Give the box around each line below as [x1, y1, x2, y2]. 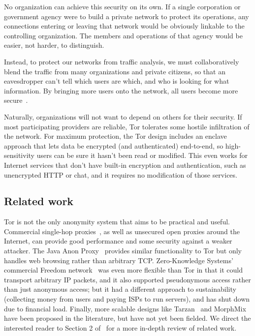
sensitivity [4, 150, 34, 160]
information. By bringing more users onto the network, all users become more [4, 85, 238, 95]
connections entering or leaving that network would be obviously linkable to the [4, 21, 245, 31]
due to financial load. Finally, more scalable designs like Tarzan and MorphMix [4, 303, 246, 313]
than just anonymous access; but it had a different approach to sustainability [4, 284, 236, 294]
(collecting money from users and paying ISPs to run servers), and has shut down [4, 294, 250, 304]
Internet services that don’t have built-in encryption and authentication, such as [4, 159, 246, 170]
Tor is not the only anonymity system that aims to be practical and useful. [4, 216, 230, 227]
